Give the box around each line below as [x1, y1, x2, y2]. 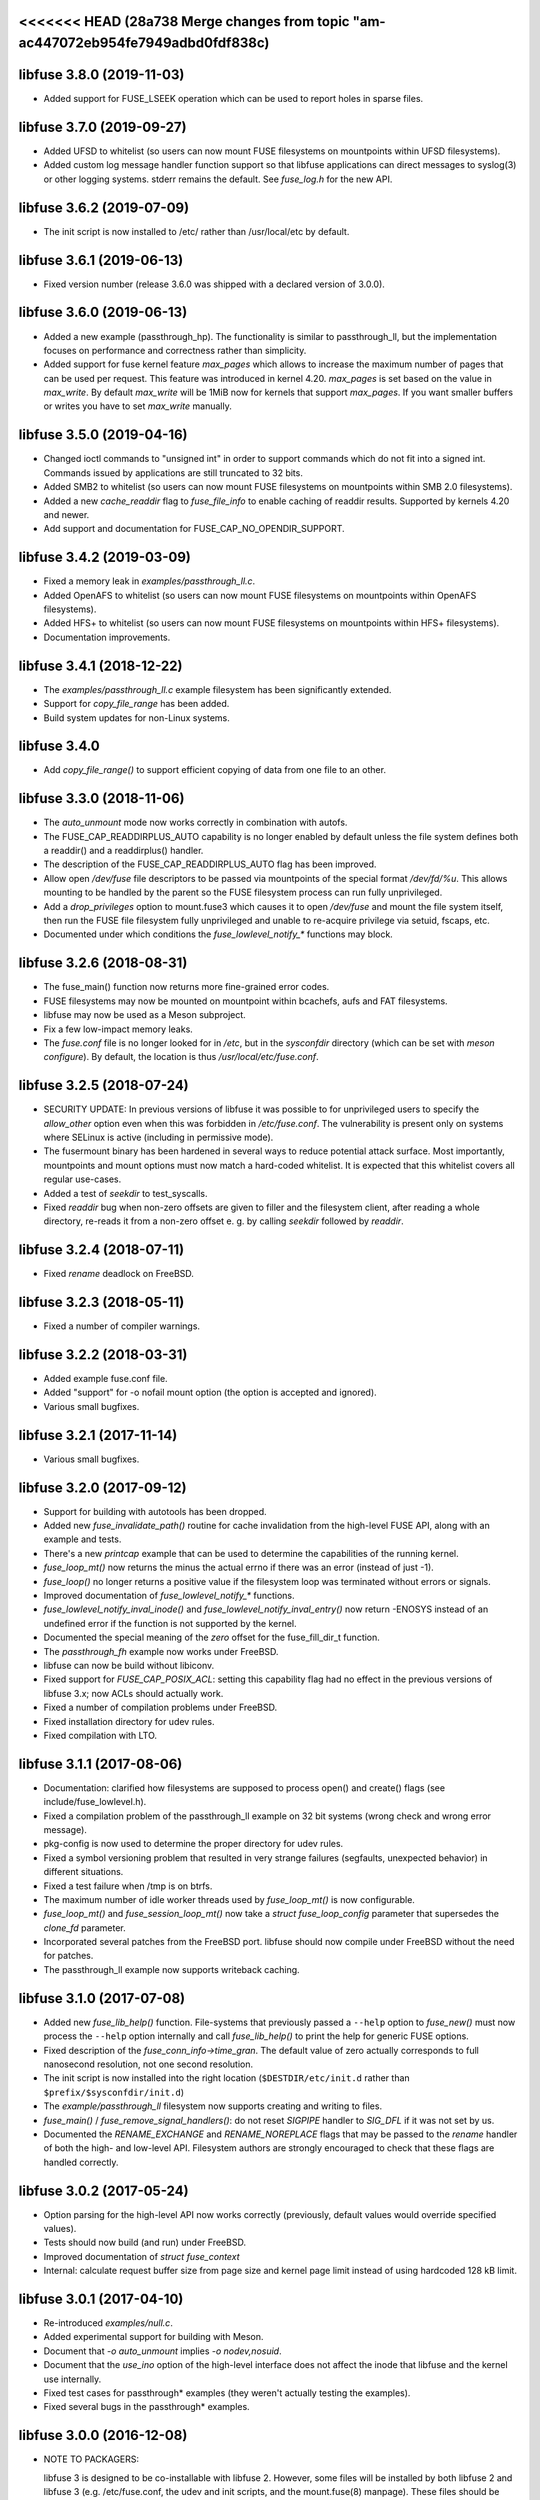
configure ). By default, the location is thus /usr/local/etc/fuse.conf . [43, 1051, 319, 1063]
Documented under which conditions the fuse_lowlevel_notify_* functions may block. [43, 928, 394, 940]
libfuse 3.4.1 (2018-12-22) [18, 657, 183, 674]
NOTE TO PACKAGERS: [43, 2453, 140, 2465]
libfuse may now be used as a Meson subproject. [43, 1009, 247, 1021]
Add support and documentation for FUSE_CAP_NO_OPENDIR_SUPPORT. [43, 523, 345, 535]
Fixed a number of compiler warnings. [43, 1320, 200, 1332]
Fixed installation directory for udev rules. [43, 1715, 215, 1727]
